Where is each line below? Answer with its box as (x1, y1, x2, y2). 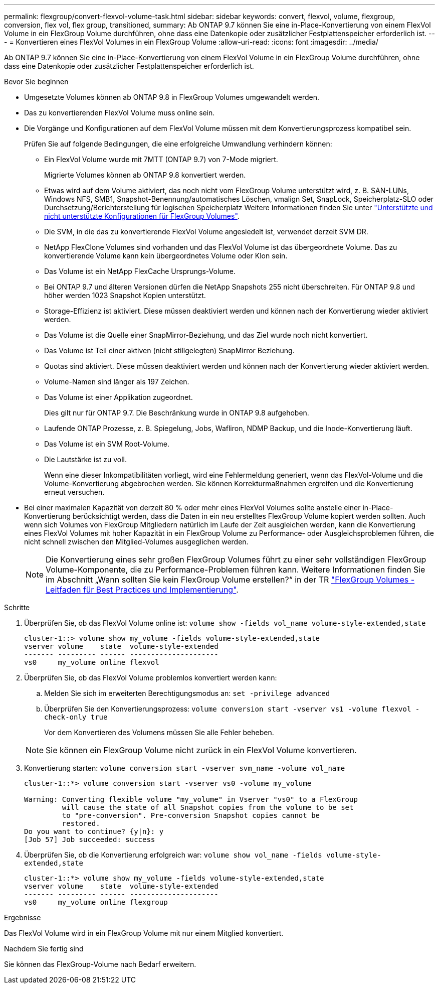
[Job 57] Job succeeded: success (24, 835, 155, 843)
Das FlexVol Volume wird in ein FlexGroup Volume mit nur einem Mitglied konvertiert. (4, 929, 284, 937)
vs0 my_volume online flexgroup (24, 898, 168, 906)
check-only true (44, 713, 108, 721)
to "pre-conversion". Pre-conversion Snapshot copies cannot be (62, 811, 320, 819)
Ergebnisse (4, 913, 41, 922)
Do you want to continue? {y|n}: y (24, 827, 164, 835)
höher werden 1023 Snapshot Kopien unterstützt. (44, 291, 206, 300)
